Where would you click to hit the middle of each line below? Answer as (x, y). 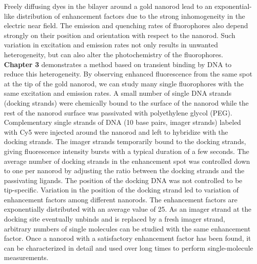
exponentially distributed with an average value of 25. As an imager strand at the (128, 209)
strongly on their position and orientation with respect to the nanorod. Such (120, 35)
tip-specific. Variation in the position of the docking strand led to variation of (121, 190)
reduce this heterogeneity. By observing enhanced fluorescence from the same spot (128, 74)
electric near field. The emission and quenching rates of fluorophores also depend (126, 25)
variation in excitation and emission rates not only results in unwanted (111, 45)
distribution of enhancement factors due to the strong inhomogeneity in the (131, 16)
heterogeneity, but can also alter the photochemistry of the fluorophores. (114, 54)
